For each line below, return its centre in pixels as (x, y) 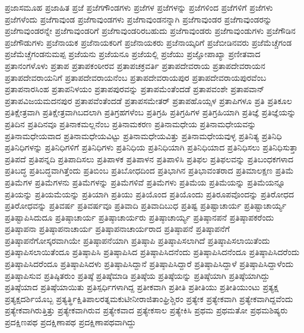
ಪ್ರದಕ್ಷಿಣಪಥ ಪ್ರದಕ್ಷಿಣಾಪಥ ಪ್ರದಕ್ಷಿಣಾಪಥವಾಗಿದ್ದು (70, 322)
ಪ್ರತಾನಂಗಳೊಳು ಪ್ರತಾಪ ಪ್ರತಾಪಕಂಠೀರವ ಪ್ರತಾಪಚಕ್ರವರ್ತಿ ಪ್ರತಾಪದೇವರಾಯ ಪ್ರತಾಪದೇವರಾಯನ (135, 65)
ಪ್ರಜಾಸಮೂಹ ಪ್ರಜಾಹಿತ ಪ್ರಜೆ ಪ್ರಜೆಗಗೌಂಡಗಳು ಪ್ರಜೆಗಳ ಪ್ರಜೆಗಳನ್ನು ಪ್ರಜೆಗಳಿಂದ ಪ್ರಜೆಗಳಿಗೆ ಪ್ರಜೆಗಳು (139, 7)
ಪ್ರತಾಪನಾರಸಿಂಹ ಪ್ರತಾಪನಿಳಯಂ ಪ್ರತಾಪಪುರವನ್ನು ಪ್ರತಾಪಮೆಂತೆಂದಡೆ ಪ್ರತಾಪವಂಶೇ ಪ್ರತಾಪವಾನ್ (135, 89)
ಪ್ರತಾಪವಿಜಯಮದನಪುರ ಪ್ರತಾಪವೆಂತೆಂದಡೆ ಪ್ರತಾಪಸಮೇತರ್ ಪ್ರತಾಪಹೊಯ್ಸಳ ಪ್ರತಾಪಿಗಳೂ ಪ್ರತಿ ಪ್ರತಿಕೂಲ (148, 100)
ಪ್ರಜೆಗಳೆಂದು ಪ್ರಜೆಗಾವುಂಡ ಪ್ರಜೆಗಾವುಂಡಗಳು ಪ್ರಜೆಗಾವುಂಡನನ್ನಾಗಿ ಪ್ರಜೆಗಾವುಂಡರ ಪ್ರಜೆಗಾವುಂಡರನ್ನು (138, 19)
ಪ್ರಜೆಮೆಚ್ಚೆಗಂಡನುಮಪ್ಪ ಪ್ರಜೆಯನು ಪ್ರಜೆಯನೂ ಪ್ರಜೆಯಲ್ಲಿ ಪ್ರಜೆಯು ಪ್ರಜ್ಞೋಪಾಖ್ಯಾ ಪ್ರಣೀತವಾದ (133, 54)
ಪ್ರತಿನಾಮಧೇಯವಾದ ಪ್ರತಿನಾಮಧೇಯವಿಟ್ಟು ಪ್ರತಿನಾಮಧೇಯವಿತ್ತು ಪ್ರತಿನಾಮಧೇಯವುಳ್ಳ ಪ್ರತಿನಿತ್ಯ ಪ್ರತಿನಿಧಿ (143, 135)
